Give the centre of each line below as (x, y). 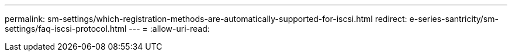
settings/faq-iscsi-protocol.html (66, 29)
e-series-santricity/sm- (454, 19)
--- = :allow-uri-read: (169, 29)
